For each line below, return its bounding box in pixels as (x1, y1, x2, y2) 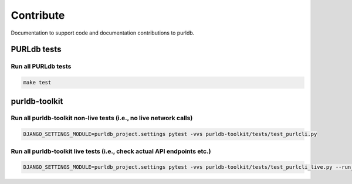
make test (23, 79, 52, 86)
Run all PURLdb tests (11, 62, 72, 70)
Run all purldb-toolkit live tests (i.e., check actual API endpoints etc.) (11, 147, 211, 155)
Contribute (11, 9, 65, 22)
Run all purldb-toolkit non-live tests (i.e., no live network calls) (11, 114, 193, 122)
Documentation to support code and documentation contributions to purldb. (11, 29, 195, 36)
